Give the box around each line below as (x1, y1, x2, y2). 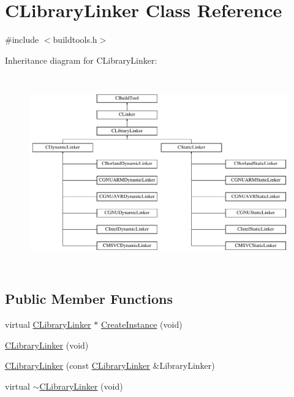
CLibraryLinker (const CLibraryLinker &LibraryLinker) (5, 359, 215, 372)
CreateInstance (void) (100, 317, 183, 330)
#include (5, 33, 39, 46)
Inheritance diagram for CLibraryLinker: (5, 53, 157, 66)
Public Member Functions (5, 289, 173, 308)
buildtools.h (53, 33, 97, 46)
